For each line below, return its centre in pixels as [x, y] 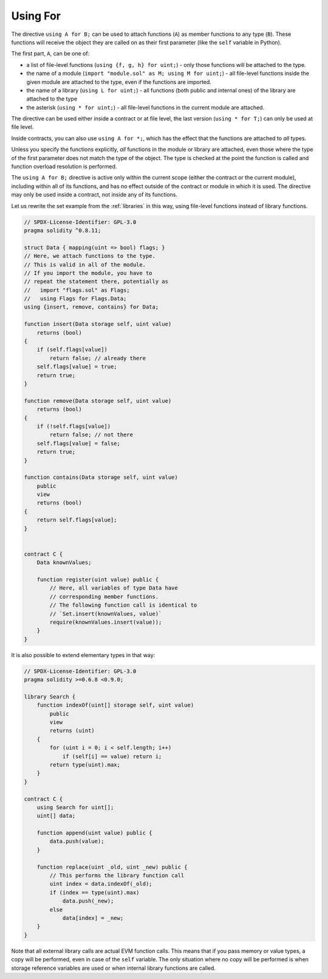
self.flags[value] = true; [77, 367]
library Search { [50, 696]
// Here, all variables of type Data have [114, 588]
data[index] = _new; [93, 918]
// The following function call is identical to [123, 605]
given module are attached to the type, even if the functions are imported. [119, 82]
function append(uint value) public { [94, 833]
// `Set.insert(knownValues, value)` [106, 614]
